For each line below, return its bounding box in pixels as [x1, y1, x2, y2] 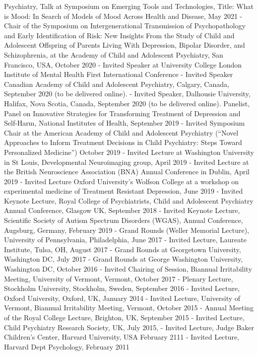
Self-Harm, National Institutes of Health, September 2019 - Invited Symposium [4, 118, 245, 128]
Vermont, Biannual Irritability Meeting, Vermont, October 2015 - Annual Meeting [4, 302, 254, 313]
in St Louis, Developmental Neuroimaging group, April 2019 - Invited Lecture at [4, 156, 249, 167]
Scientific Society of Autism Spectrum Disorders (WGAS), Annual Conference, [4, 215, 243, 225]
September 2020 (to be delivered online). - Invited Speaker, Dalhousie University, [4, 88, 251, 99]
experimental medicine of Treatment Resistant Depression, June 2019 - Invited [4, 186, 243, 196]
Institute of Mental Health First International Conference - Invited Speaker [4, 69, 233, 79]
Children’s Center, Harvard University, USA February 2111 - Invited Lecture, [4, 332, 240, 342]
